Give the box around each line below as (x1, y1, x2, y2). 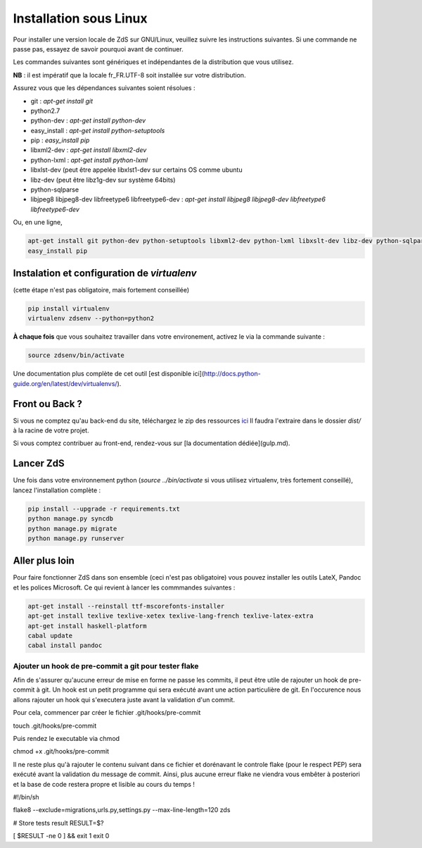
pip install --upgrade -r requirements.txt (27, 504, 181, 513)
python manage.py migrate (27, 525, 117, 532)
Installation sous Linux (13, 11, 148, 26)
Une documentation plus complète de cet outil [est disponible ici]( (13, 370, 205, 378)
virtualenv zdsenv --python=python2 (27, 314, 155, 323)
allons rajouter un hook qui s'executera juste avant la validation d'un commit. (13, 695, 236, 704)
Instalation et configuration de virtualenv (13, 267, 197, 279)
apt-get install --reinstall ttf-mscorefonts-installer (27, 602, 225, 610)
